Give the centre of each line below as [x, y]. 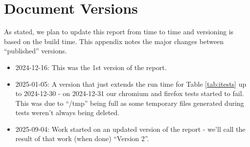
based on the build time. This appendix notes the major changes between [114, 41]
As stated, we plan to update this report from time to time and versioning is [119, 32]
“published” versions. [35, 51]
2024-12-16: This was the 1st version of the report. [91, 67]
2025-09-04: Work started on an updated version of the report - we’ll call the [130, 129]
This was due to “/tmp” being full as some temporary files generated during [130, 103]
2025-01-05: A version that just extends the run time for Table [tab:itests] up [131, 84]
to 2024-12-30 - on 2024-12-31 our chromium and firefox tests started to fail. [130, 93]
